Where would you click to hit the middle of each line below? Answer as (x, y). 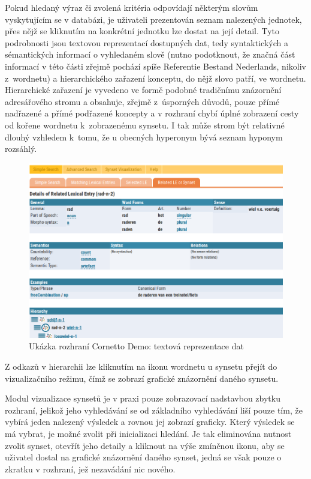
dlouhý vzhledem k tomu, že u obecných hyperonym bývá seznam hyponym (144, 137)
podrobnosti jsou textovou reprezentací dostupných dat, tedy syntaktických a (147, 42)
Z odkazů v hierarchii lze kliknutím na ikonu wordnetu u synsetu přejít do (141, 366)
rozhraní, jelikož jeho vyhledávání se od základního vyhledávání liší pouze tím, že (154, 410)
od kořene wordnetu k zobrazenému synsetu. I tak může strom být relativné (145, 125)
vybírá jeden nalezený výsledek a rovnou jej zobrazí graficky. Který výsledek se (150, 422)
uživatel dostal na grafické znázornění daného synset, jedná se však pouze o (143, 457)
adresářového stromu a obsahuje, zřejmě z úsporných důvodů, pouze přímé (142, 101)
